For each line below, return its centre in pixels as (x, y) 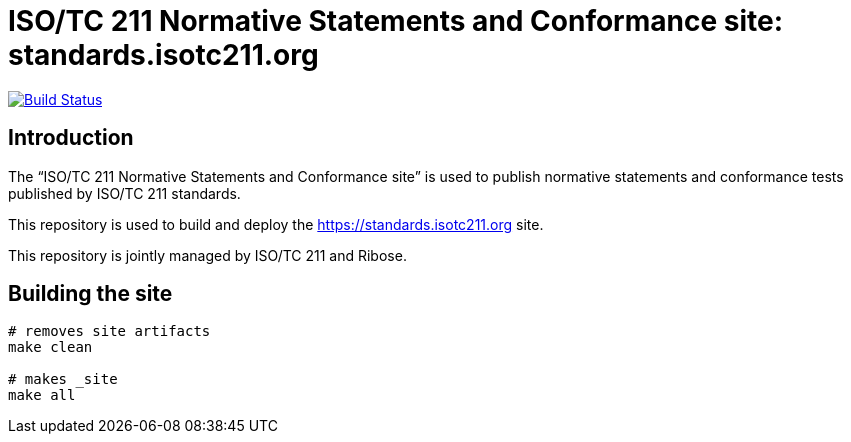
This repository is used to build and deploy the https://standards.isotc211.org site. (276, 224)
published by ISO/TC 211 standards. (124, 193)
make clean (50, 347)
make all (42, 395)
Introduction (71, 138)
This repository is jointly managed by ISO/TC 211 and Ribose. (207, 255)
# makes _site (63, 379)
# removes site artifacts (109, 331)
